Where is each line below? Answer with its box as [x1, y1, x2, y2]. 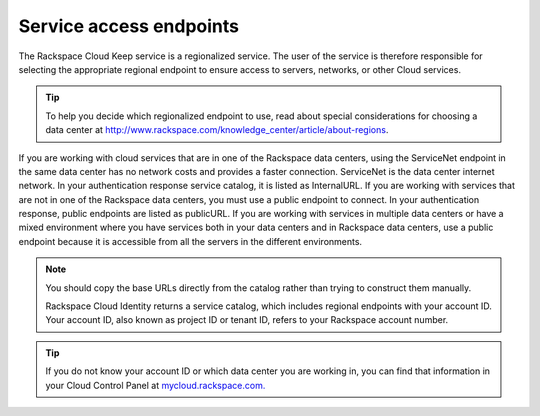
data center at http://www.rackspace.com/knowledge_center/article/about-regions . [45, 124, 389, 136]
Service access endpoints [18, 15, 240, 37]
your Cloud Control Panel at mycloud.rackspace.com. [45, 379, 266, 391]
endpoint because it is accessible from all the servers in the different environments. [18, 235, 363, 247]
